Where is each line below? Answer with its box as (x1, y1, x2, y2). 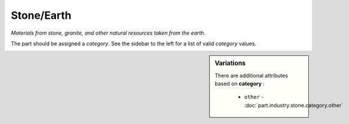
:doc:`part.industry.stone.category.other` (244, 102, 343, 109)
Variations (215, 59, 246, 68)
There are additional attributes (215, 72, 288, 79)
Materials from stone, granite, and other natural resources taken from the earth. (11, 29, 206, 36)
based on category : (215, 80, 265, 87)
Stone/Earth (11, 9, 72, 22)
